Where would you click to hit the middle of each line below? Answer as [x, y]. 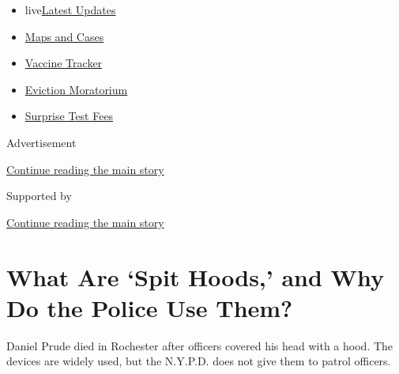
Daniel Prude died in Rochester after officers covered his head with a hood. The [200, 345]
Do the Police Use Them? [150, 307]
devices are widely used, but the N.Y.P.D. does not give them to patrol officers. [199, 361]
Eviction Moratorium [76, 89]
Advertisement [41, 142]
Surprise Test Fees [69, 116]
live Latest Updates [70, 9]
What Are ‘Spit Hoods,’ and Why [195, 276]
